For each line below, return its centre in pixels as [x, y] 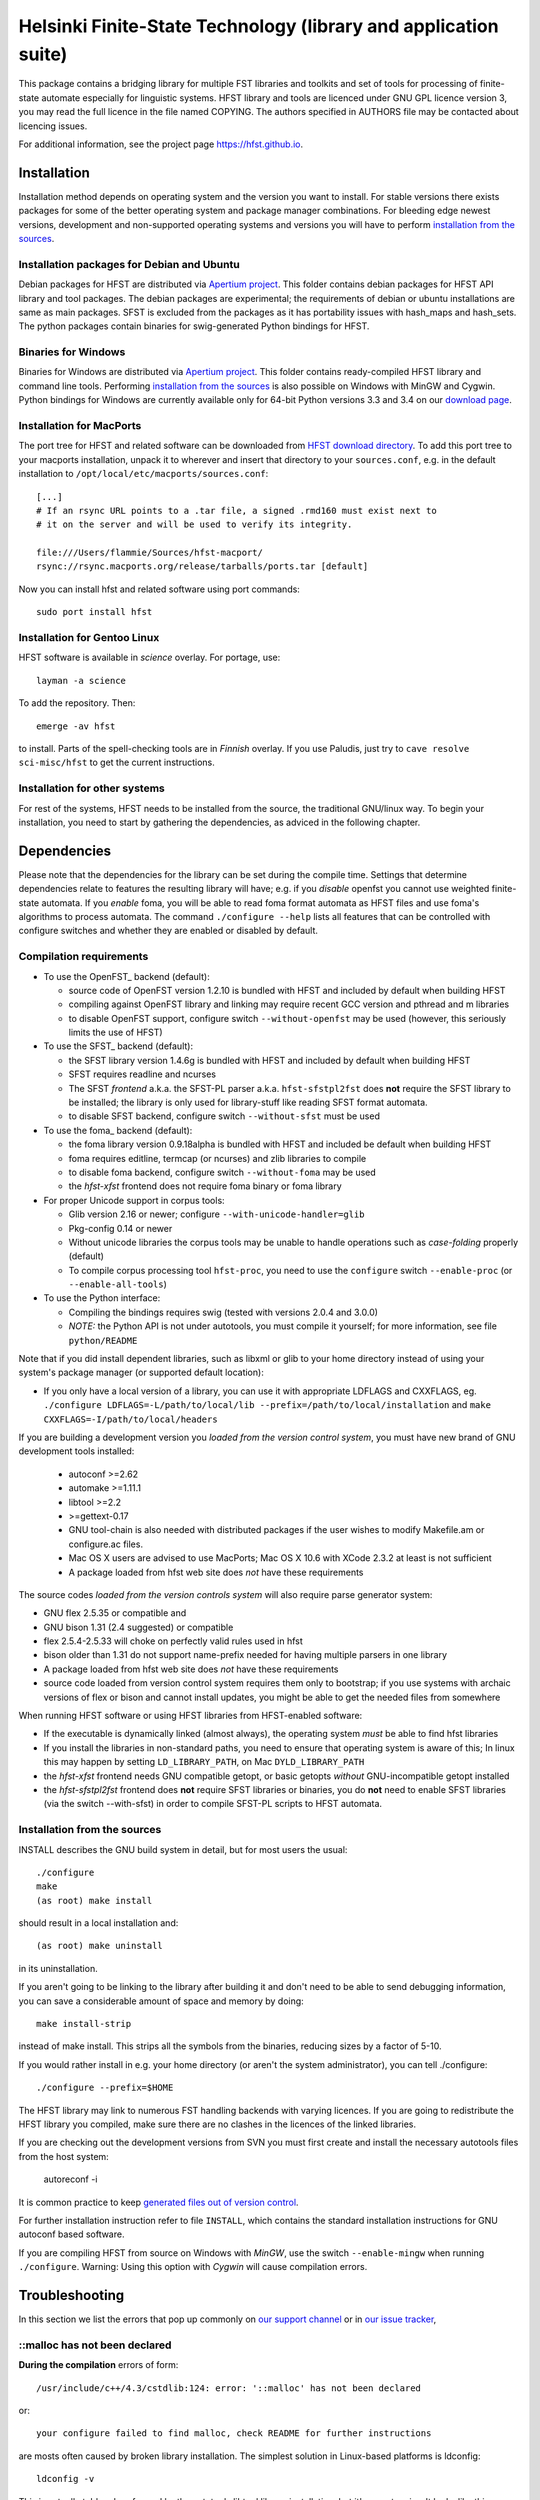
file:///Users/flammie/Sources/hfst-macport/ [150, 553]
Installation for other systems [91, 788]
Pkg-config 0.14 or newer [120, 1228]
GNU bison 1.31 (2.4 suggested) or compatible [138, 1627]
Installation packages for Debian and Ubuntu [129, 264]
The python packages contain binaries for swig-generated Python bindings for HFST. [194, 326]
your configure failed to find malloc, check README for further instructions [234, 2433]
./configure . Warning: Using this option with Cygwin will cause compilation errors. [193, 2267]
